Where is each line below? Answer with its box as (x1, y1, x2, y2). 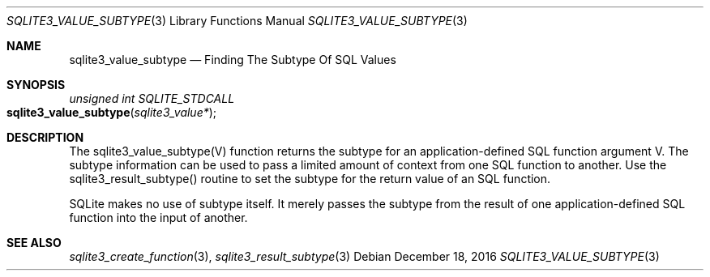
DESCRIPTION (6, 130, 84, 144)
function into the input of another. (69, 211, 248, 224)
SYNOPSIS (6, 78, 66, 92)
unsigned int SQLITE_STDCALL (69, 92, 235, 105)
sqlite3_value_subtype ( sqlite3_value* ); (6, 105, 217, 119)
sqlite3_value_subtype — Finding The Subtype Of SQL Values (69, 53, 396, 66)
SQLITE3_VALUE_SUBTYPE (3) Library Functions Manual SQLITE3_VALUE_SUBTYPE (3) (6, 14, 468, 28)
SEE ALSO (6, 236, 62, 249)
